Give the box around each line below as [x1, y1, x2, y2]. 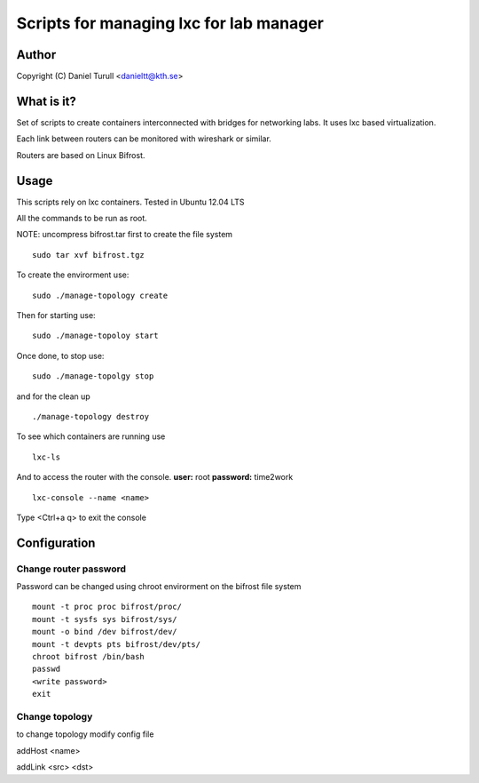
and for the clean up [16, 391, 90, 402]
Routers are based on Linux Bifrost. [16, 149, 145, 160]
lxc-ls [32, 451, 61, 462]
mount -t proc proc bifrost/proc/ [32, 602, 182, 612]
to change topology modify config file [16, 729, 154, 739]
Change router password [16, 563, 127, 575]
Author [16, 47, 57, 62]
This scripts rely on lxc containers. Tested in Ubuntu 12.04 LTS [16, 196, 245, 207]
